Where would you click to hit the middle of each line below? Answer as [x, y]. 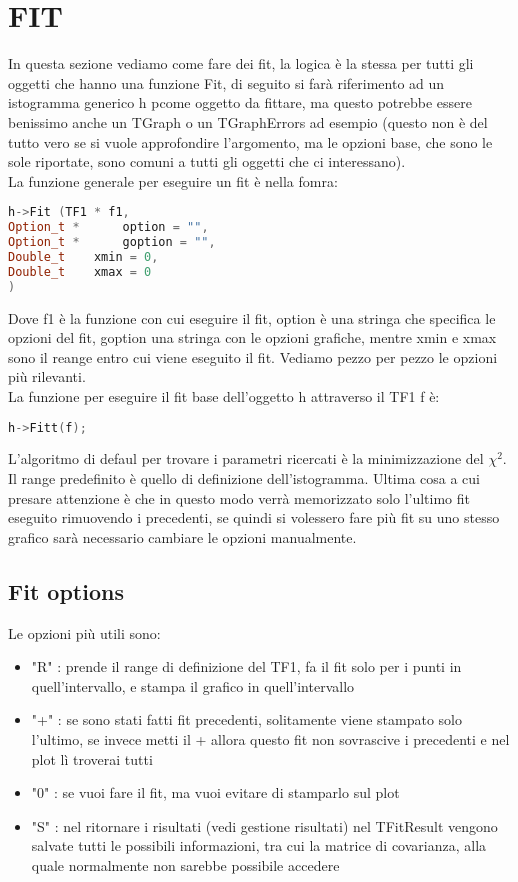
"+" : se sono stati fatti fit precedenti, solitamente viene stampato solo [246, 719]
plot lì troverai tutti [92, 758]
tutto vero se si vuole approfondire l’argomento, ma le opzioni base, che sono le [250, 141]
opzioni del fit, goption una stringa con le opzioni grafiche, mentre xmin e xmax [252, 337]
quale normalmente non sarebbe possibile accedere [185, 864]
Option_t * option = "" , [108, 227]
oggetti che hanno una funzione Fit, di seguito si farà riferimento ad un [226, 82]
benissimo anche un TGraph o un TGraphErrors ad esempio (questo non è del [248, 121]
